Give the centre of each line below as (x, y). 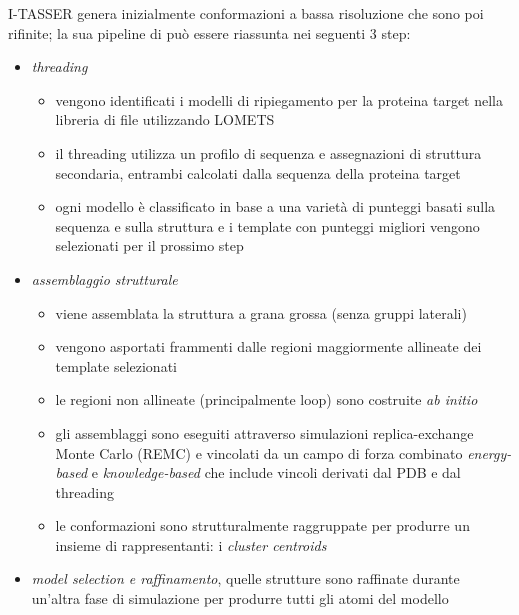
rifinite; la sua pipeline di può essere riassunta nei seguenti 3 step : (209, 32)
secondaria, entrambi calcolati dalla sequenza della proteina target (258, 172)
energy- (489, 452)
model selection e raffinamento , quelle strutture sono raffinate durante (245, 578)
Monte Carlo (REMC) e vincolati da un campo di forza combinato (259, 452)
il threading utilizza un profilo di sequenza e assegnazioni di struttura (268, 152)
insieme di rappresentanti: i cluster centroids (191, 544)
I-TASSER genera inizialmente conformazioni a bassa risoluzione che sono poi (246, 13)
